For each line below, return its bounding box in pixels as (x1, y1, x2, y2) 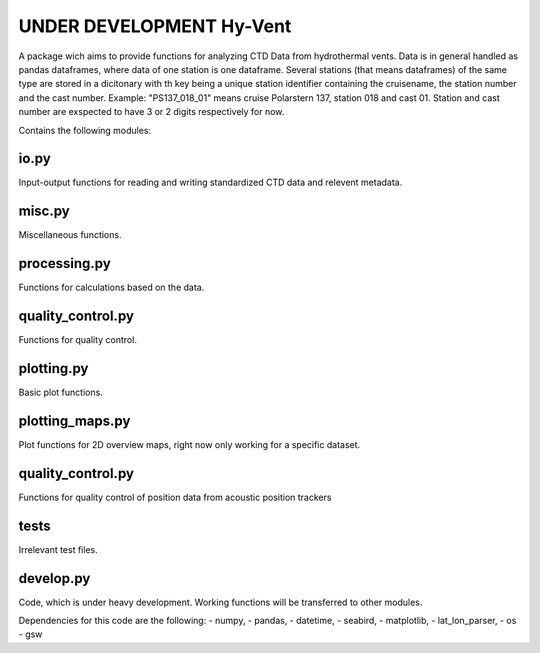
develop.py (18, 570, 91, 587)
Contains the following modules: (18, 124, 152, 136)
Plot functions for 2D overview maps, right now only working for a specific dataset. (18, 438, 361, 450)
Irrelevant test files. (18, 543, 99, 555)
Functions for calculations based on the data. (18, 281, 205, 294)
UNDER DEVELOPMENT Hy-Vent (18, 15, 292, 37)
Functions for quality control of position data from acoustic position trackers (18, 491, 332, 503)
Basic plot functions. (18, 386, 104, 399)
